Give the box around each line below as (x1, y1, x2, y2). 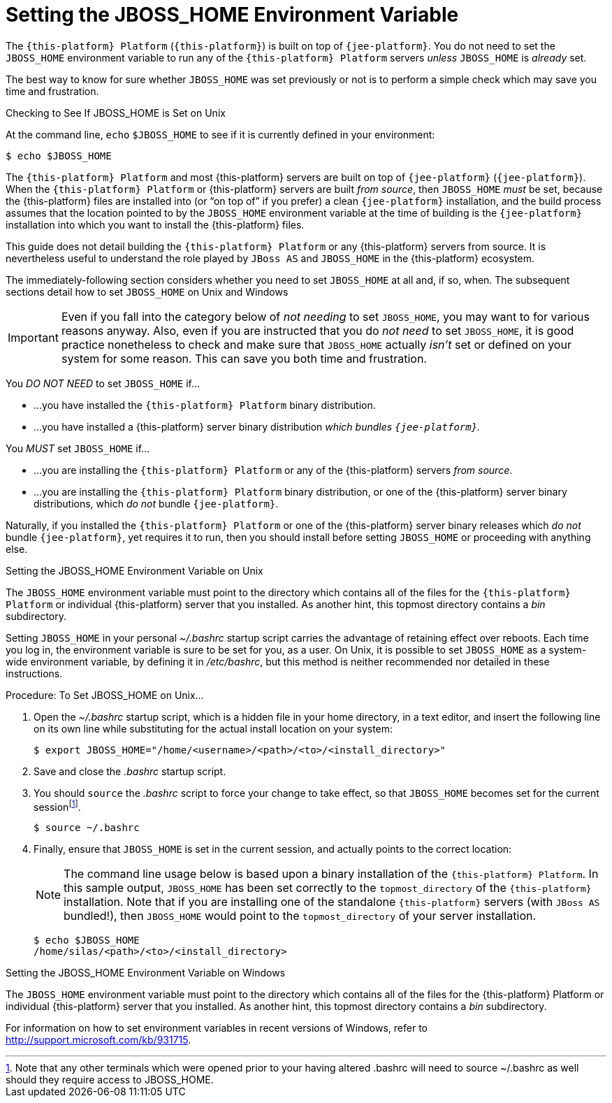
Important (8, 330, 59, 345)
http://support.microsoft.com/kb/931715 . (6, 1034, 191, 1046)
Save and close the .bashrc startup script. (34, 765, 226, 777)
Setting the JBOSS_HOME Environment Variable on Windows (6, 967, 286, 979)
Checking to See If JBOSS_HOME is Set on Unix (6, 106, 226, 119)
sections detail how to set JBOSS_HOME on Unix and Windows (6, 285, 289, 298)
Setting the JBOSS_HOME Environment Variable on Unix (6, 564, 263, 577)
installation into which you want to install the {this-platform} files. (6, 218, 305, 231)
